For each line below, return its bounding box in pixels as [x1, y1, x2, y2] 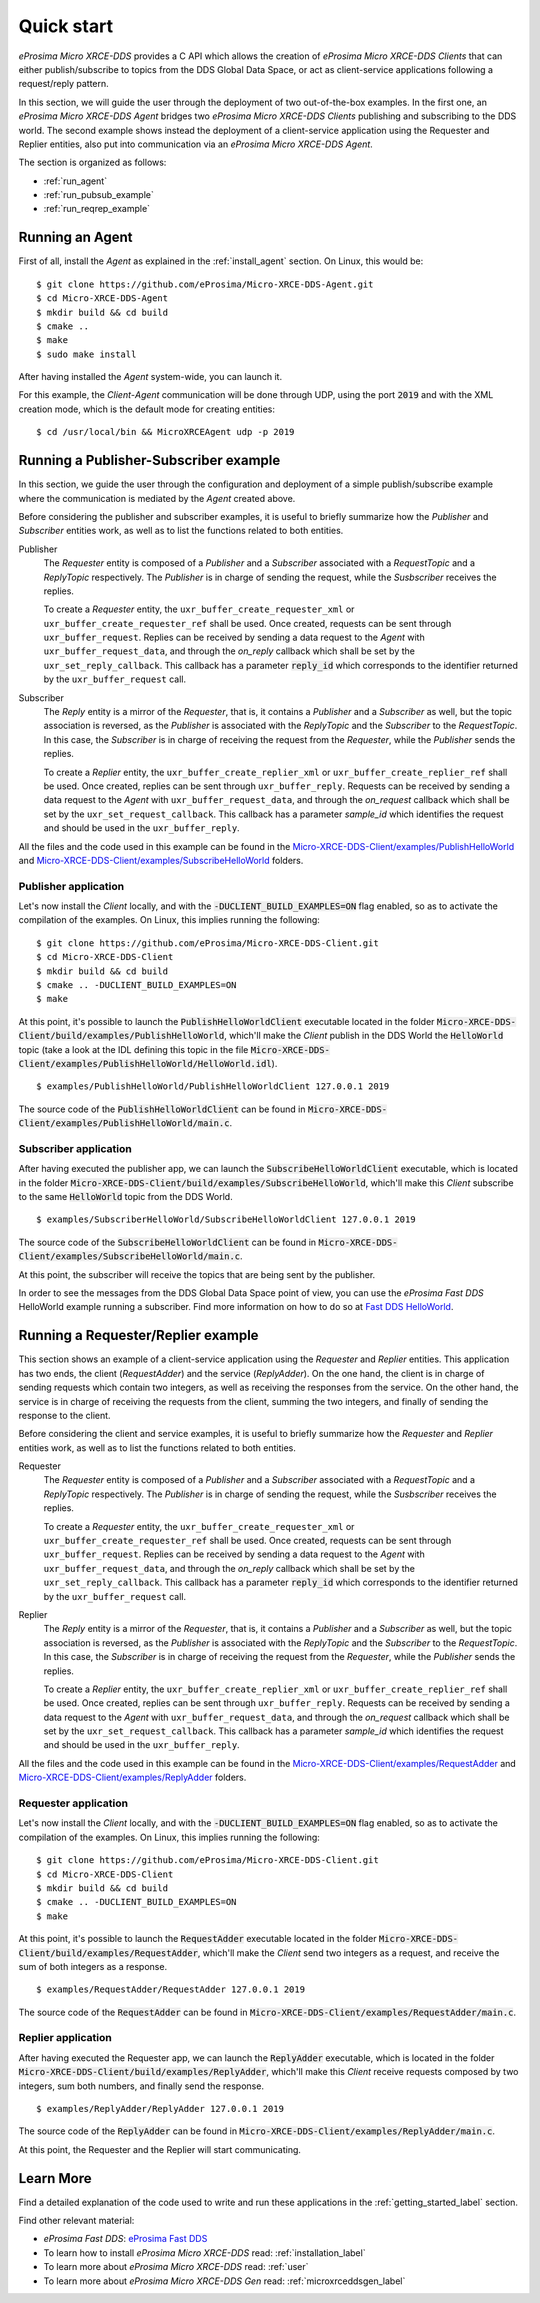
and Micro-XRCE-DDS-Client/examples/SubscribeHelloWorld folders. [18, 854, 304, 866]
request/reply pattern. [18, 78, 109, 90]
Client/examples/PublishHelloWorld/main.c [18, 1118, 230, 1129]
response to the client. [18, 1409, 111, 1421]
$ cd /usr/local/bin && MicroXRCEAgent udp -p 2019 [36, 426, 295, 438]
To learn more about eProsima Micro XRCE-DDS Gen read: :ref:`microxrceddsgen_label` [43, 2275, 406, 2287]
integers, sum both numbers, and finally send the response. [18, 2080, 265, 2092]
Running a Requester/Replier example [18, 1327, 259, 1344]
